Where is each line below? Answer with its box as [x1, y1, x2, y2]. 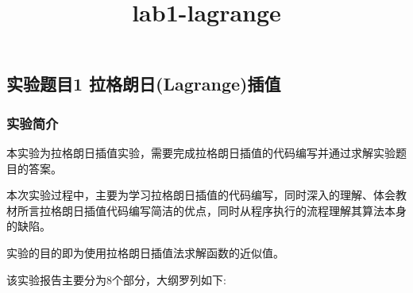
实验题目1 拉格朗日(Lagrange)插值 [6, 71, 281, 96]
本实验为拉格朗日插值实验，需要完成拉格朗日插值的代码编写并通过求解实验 [6, 144, 396, 160]
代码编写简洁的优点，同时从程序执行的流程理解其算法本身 [106, 202, 407, 218]
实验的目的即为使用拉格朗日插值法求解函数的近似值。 [6, 244, 284, 260]
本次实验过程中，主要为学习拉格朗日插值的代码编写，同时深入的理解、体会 [6, 187, 396, 203]
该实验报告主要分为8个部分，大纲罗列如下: [6, 271, 226, 287]
